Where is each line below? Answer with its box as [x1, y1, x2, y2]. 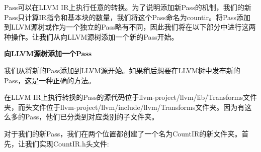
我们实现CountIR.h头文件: [25, 138, 109, 148]
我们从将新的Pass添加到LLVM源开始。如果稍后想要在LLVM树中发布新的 [4, 65, 240, 75]
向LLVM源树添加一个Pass [4, 48, 92, 59]
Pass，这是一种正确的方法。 [4, 75, 96, 85]
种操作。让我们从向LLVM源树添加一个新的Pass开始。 [4, 31, 179, 42]
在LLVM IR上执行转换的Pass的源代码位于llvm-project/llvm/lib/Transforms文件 [4, 92, 257, 102]
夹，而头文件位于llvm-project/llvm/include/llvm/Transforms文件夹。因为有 [4, 101, 245, 112]
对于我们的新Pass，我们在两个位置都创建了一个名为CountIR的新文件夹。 [4, 128, 242, 138]
